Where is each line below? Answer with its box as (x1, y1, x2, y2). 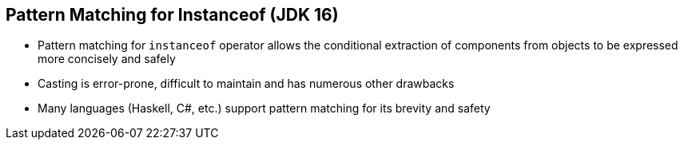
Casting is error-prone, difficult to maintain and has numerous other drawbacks (38, 77, 455, 91)
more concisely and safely (38, 52, 176, 66)
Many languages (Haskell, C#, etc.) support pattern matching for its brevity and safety (38, 101, 491, 116)
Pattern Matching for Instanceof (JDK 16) (6, 5, 339, 25)
